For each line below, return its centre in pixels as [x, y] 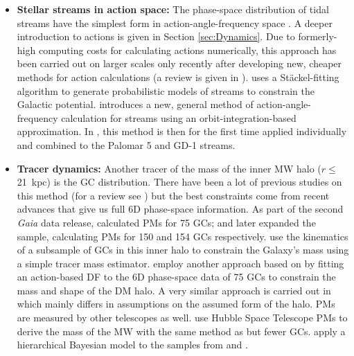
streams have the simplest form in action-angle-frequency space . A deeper [175, 23]
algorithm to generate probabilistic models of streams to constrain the [166, 90]
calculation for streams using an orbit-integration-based [179, 117]
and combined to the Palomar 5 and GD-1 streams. [126, 144]
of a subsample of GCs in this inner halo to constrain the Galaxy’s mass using [183, 250]
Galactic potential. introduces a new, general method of [135, 104]
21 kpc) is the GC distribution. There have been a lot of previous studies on [179, 182]
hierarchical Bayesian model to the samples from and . [132, 345]
